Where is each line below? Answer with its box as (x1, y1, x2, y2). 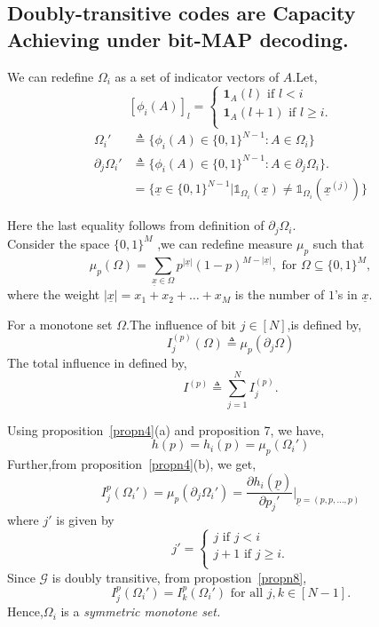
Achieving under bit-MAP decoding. (7, 25, 349, 52)
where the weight (7, 285, 100, 304)
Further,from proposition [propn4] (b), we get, (7, 454, 257, 472)
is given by (56, 511, 114, 529)
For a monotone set (7, 314, 113, 333)
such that (312, 234, 365, 252)
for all (230, 586, 264, 599)
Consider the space (7, 234, 110, 252)
